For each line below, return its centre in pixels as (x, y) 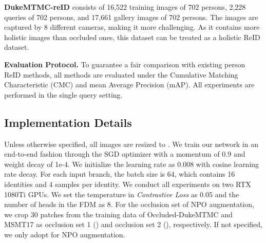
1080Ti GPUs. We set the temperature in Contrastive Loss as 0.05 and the (122, 194)
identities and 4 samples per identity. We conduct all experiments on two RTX (128, 184)
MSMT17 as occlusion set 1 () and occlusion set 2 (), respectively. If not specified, (133, 224)
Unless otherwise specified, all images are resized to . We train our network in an (131, 144)
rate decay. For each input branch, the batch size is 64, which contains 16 (120, 174)
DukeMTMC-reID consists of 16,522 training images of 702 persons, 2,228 (125, 7)
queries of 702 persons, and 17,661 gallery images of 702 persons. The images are (131, 17)
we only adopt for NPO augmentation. (65, 234)
